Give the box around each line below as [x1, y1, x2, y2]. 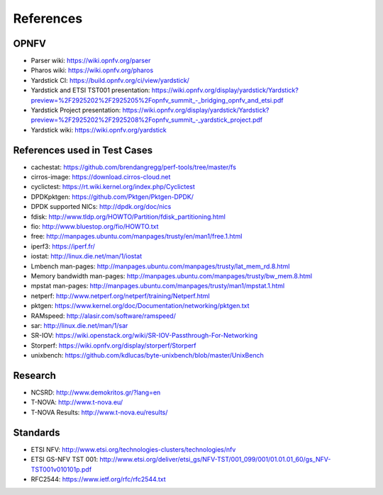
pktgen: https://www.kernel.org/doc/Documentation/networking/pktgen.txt [30, 302, 250, 310]
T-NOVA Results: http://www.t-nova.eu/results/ [30, 408, 168, 416]
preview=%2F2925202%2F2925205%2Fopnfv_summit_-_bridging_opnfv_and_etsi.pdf [30, 96, 284, 104]
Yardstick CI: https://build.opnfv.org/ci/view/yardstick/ [30, 76, 189, 84]
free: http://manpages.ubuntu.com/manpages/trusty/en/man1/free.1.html [30, 232, 243, 241]
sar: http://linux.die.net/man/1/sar [30, 321, 128, 329]
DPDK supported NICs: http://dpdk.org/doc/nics [30, 203, 172, 211]
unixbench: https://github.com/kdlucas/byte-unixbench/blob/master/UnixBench [30, 351, 264, 360]
